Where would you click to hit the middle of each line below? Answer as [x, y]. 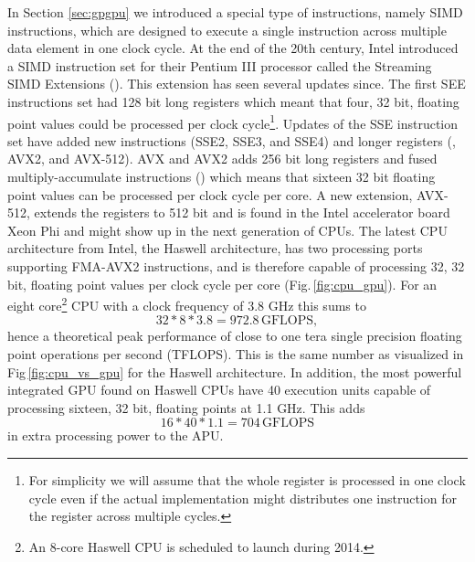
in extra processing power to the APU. [116, 435]
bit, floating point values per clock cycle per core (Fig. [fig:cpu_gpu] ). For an [222, 284]
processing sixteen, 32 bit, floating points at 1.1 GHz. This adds [186, 407]
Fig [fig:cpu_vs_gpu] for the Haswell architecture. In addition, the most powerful [235, 371]
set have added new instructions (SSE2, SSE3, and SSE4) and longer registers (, [232, 140]
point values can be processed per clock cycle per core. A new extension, [210, 194]
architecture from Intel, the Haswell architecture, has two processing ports [215, 248]
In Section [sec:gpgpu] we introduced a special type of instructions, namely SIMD [235, 12]
